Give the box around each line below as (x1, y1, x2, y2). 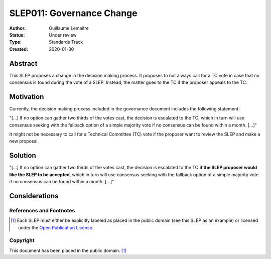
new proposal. (9, 138, 39, 144)
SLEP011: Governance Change (9, 8, 138, 19)
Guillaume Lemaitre (49, 25, 89, 31)
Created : (9, 46, 29, 52)
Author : (9, 25, 26, 31)
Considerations (9, 191, 59, 200)
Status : (9, 32, 25, 38)
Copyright (9, 237, 35, 244)
